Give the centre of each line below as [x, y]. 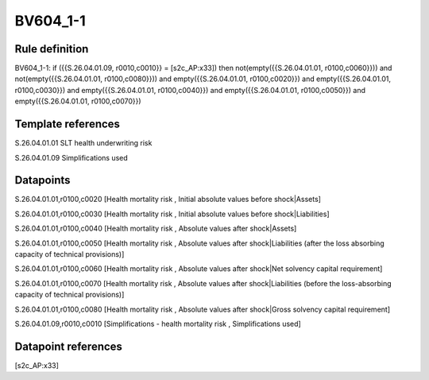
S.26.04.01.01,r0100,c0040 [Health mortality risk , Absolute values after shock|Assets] [156, 229]
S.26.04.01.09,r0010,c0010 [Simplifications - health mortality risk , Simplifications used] [158, 324]
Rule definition [52, 49]
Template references [68, 124]
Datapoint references [69, 346]
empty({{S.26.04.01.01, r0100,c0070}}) [78, 101]
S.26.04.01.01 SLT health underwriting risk [83, 143]
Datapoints [43, 180]
